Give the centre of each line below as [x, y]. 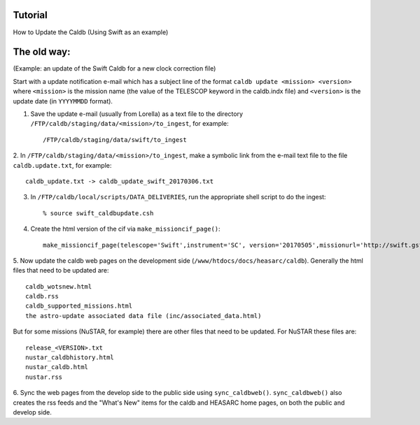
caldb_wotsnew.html [59, 286]
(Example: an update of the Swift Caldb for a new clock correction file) [114, 69]
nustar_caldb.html [57, 367]
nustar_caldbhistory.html [70, 358]
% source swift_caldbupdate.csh [98, 213]
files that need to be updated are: [61, 271]
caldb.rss [42, 296]
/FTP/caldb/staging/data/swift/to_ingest [115, 139]
